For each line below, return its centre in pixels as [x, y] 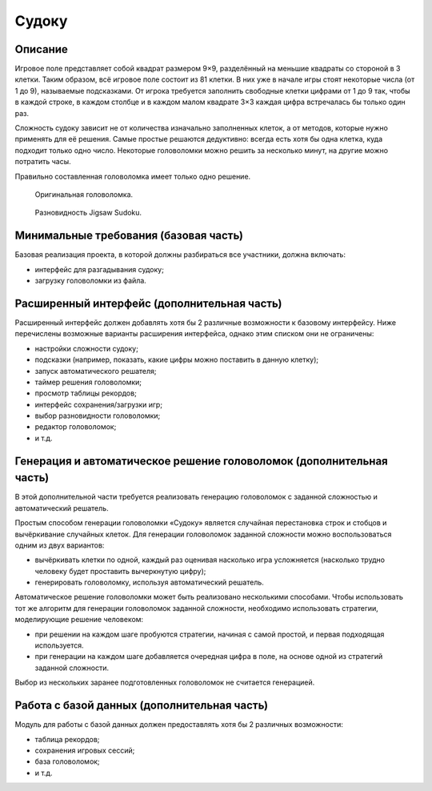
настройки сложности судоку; [87, 348]
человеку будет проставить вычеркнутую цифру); [120, 571]
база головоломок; [67, 761]
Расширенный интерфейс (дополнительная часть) [148, 303]
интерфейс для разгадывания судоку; [99, 269]
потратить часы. [43, 162]
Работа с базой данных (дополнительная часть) [141, 706]
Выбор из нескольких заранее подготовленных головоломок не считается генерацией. [165, 683]
